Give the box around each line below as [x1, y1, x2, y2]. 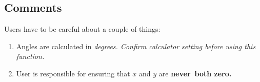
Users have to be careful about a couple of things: [4, 24, 161, 34]
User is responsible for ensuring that [16, 68, 130, 78]
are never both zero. [158, 68, 232, 78]
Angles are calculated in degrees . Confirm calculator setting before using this [16, 40, 256, 51]
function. [16, 51, 45, 61]
